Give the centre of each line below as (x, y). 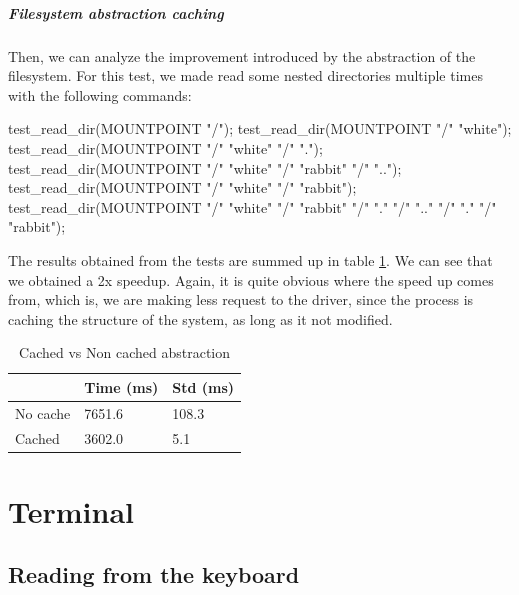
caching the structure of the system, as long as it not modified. (200, 318)
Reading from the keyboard (154, 574)
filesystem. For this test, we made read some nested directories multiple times (245, 75)
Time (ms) (121, 386)
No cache (43, 412)
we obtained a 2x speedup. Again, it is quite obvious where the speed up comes (251, 279)
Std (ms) (203, 386)
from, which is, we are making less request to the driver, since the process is (241, 299)
